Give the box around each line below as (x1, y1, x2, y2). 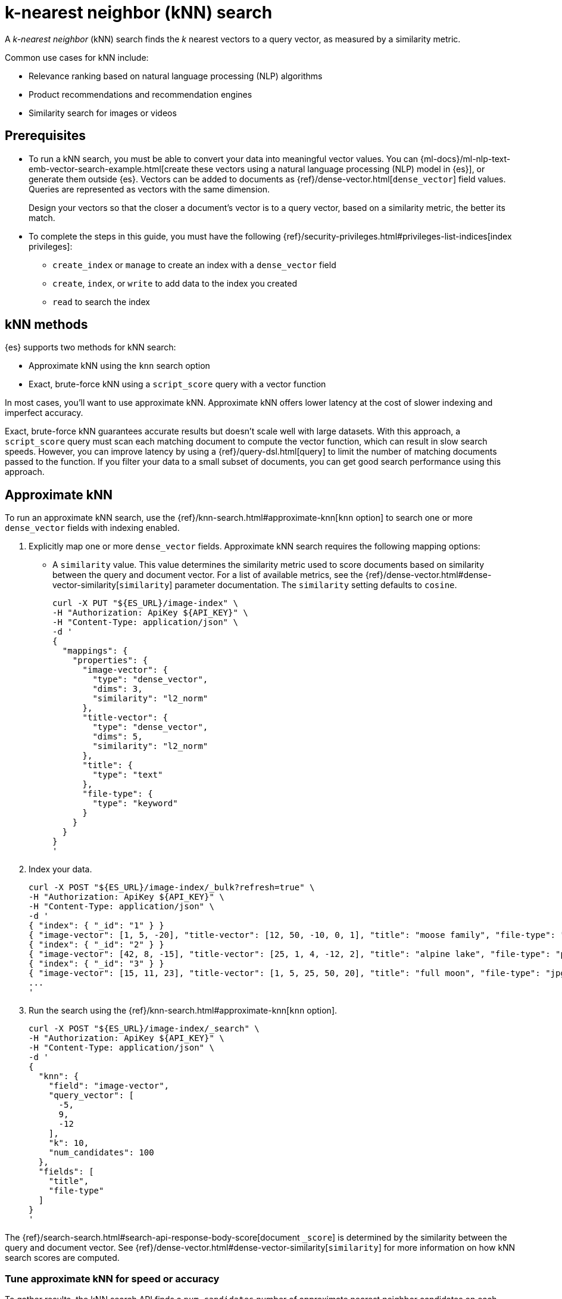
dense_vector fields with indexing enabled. (5, 523, 180, 533)
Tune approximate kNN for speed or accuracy (5, 1272, 220, 1285)
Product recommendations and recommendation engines (29, 89, 252, 100)
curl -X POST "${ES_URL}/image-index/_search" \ (29, 1024, 260, 1034)
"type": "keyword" (92, 798, 178, 809)
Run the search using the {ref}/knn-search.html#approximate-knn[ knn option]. (29, 1005, 338, 1016)
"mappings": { (62, 646, 128, 656)
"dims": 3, (92, 684, 143, 694)
